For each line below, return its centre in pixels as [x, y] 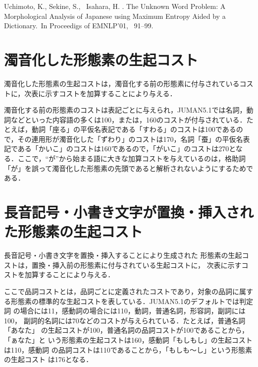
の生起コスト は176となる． [49, 359]
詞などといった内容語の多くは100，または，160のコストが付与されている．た [129, 119]
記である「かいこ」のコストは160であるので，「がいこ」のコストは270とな [123, 149]
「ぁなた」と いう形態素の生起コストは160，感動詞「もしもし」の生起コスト [128, 339]
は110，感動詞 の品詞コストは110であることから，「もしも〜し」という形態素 [128, 349]
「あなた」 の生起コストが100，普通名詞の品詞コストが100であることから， [127, 330]
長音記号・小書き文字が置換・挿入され [129, 212]
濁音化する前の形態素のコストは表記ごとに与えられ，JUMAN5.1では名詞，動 [129, 110]
